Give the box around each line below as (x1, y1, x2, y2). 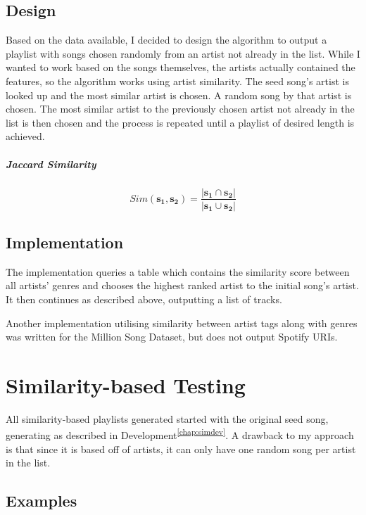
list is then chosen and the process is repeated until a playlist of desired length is (6, 115, 355, 129)
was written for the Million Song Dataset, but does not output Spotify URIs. (6, 329, 338, 344)
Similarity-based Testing (6, 370, 246, 399)
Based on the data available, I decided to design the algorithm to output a (6, 32, 327, 47)
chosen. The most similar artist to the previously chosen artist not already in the (6, 101, 355, 116)
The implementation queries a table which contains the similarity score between (6, 264, 350, 279)
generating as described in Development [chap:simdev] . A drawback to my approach (6, 426, 354, 443)
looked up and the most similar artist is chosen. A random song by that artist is (6, 87, 352, 102)
